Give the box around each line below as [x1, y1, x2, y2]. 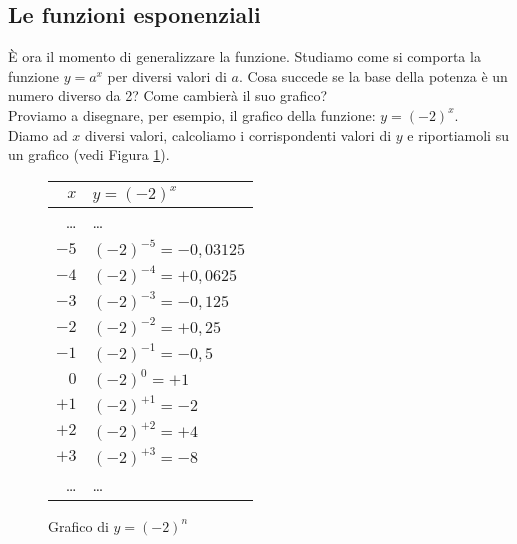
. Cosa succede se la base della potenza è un [238, 65, 508, 86]
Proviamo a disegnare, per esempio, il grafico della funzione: [8, 104, 376, 125]
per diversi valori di [107, 65, 227, 86]
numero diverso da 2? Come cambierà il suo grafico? [8, 85, 328, 106]
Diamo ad [8, 124, 68, 145]
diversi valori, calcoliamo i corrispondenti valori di [85, 124, 392, 145]
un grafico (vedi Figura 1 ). [8, 144, 170, 165]
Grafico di [48, 515, 109, 536]
